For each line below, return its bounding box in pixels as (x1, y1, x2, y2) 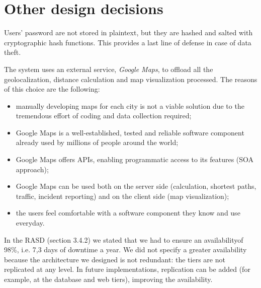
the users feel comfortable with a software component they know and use (16, 207, 240, 218)
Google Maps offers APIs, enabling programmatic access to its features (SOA (16, 154, 254, 165)
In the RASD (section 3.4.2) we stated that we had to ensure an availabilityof (4, 234, 243, 245)
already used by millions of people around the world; (16, 137, 179, 148)
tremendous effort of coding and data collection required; (16, 110, 192, 121)
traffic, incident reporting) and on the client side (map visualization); (16, 190, 229, 201)
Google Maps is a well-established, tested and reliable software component (16, 127, 244, 137)
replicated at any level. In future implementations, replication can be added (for (4, 264, 250, 274)
